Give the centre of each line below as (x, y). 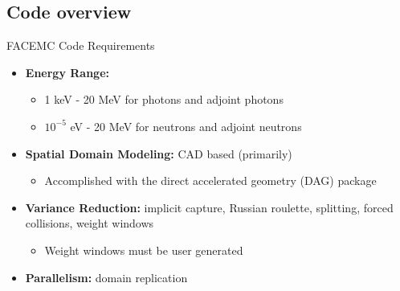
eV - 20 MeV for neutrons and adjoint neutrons (186, 126)
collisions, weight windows (90, 223)
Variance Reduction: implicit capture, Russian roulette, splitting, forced (209, 207)
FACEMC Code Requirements (81, 45)
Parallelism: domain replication (106, 277)
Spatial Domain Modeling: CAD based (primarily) (159, 153)
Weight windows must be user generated (144, 250)
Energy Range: (67, 72)
